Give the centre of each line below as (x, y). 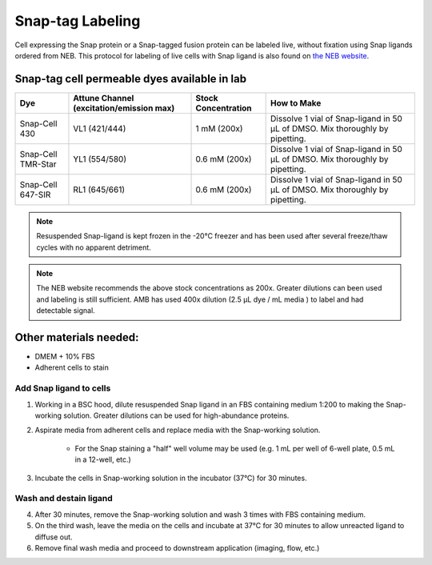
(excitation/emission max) (124, 108)
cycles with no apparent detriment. (94, 247)
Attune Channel (104, 98)
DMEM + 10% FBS (65, 357)
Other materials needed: (77, 337)
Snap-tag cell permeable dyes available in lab (131, 79)
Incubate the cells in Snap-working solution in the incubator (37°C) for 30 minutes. (171, 478)
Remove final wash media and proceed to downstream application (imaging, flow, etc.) (177, 547)
